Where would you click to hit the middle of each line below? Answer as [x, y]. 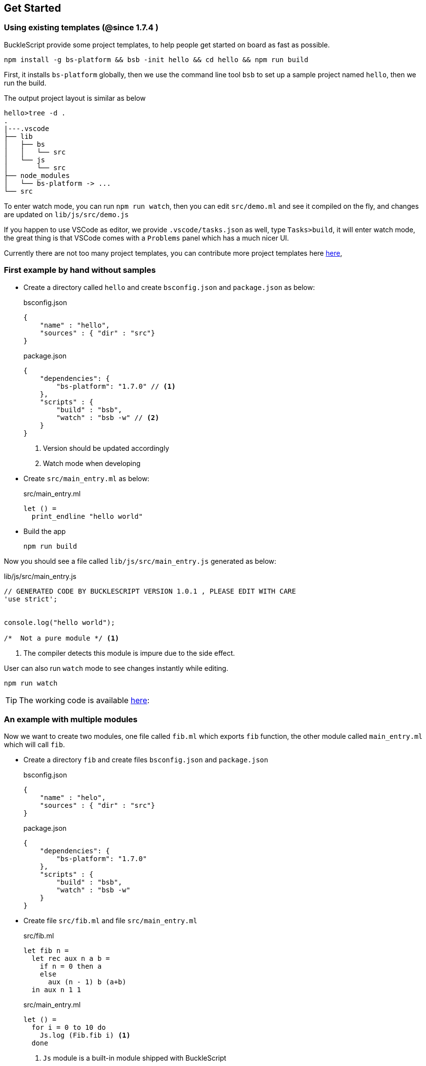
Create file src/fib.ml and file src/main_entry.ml [111, 921]
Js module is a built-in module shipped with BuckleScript [135, 1058]
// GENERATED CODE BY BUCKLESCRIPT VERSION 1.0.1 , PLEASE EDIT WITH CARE [150, 591]
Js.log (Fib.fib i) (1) [85, 1035]
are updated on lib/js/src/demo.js [66, 214]
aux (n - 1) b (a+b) [87, 982]
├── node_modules [37, 175]
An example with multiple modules [71, 719]
